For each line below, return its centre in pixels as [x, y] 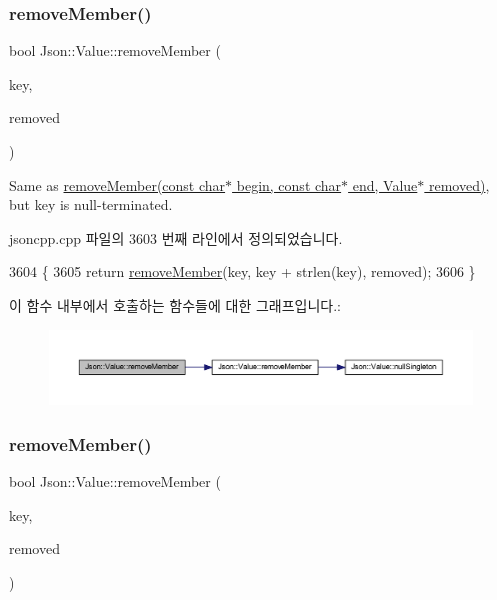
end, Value [385, 184]
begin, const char [289, 184]
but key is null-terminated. [91, 204]
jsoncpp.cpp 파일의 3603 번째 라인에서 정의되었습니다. [176, 237]
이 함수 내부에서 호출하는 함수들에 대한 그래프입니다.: [175, 304]
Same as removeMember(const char [117, 184]
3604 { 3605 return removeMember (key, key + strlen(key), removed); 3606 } [242, 271]
